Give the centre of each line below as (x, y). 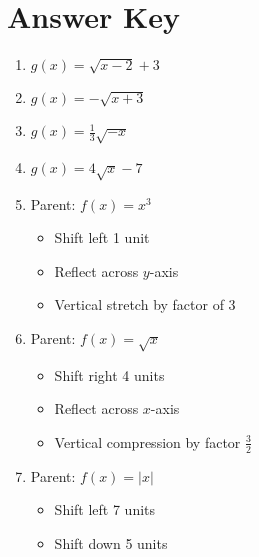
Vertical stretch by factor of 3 (145, 304)
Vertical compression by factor (147, 441)
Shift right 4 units (109, 374)
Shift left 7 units (105, 509)
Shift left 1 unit (102, 237)
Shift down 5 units (111, 543)
